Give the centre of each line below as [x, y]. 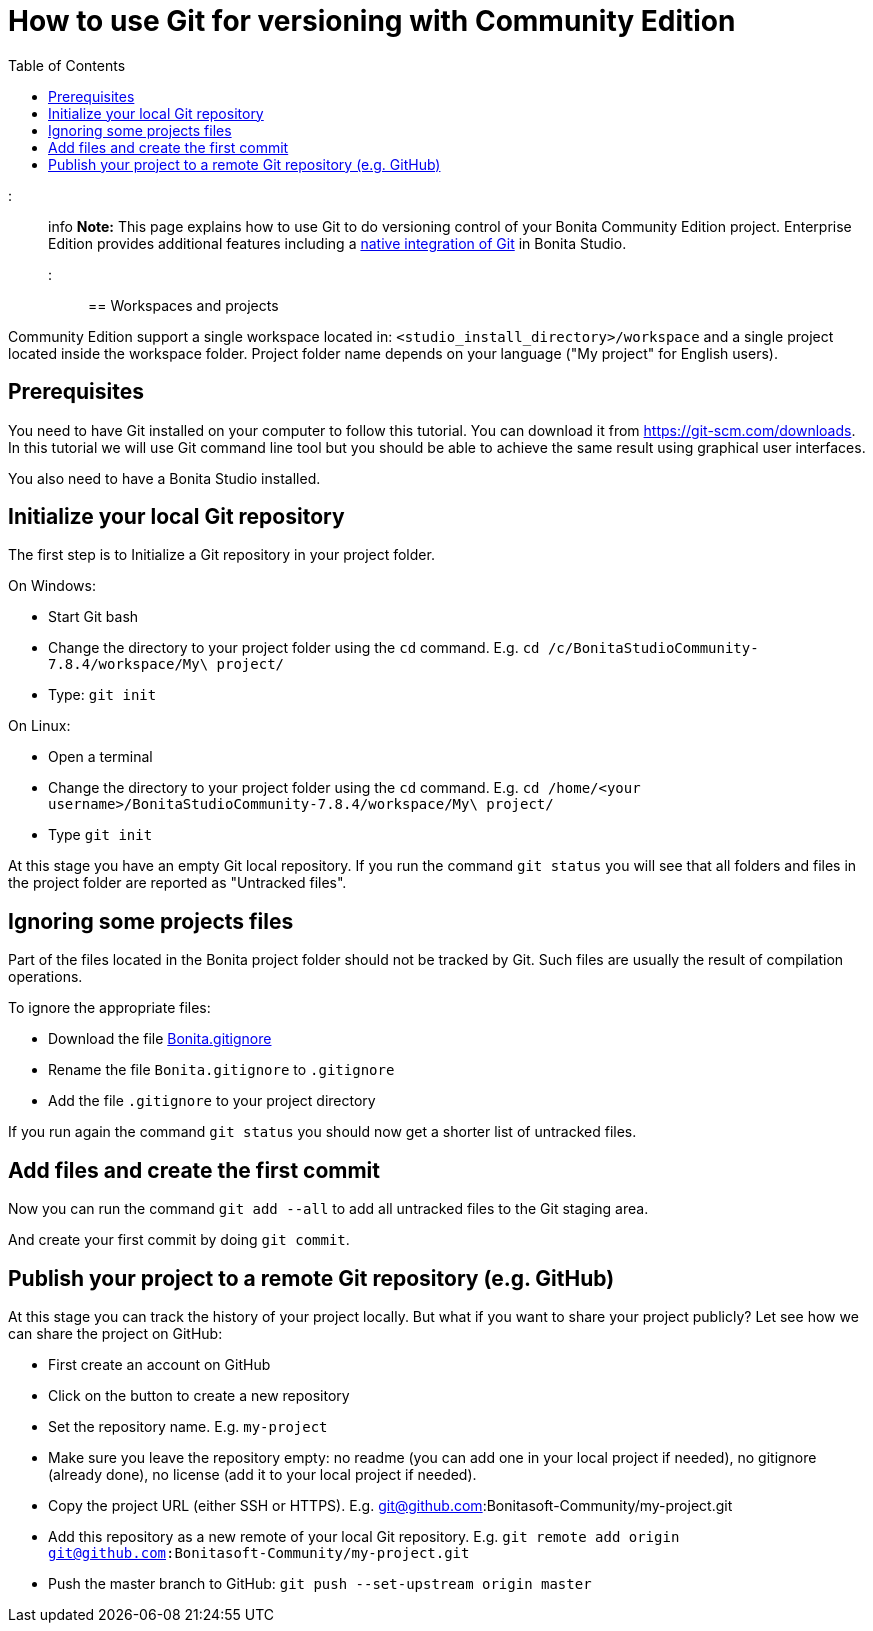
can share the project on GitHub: [115, 1333]
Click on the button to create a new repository [199, 1395]
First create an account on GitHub [159, 1364]
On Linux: [39, 726]
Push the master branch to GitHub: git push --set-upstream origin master [320, 1583]
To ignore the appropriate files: [109, 1008]
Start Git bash [93, 617]
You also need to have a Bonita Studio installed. [164, 478]
